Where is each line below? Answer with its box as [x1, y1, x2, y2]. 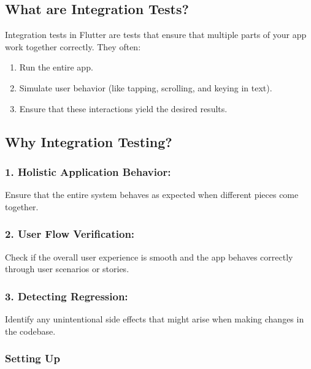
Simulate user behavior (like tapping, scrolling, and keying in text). [19, 81, 272, 94]
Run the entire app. [19, 61, 93, 74]
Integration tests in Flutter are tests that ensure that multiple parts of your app [5, 28, 307, 41]
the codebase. [5, 324, 56, 337]
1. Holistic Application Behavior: [5, 164, 171, 179]
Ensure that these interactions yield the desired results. [19, 102, 228, 115]
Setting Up [5, 351, 60, 366]
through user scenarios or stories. [5, 262, 129, 275]
